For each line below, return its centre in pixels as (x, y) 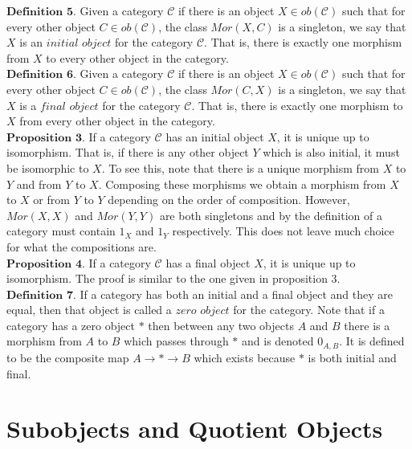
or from (51, 200)
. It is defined (372, 341)
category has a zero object (71, 325)
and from (39, 184)
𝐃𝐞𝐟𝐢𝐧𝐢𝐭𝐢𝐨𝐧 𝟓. (41, 12)
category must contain (61, 231)
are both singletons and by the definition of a (271, 215)
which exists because (245, 357)
